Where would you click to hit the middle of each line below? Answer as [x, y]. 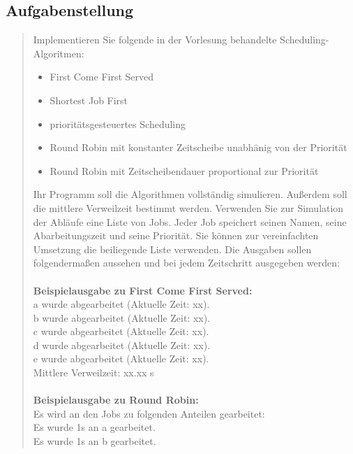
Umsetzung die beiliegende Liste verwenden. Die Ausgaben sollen [172, 249]
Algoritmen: [59, 53]
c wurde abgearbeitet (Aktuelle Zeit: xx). [121, 331]
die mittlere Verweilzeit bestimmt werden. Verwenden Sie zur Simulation [188, 207]
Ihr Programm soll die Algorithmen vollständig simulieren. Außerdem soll [190, 194]
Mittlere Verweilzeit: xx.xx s [93, 373]
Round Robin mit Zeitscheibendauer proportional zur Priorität [184, 170]
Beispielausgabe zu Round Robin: [116, 400]
